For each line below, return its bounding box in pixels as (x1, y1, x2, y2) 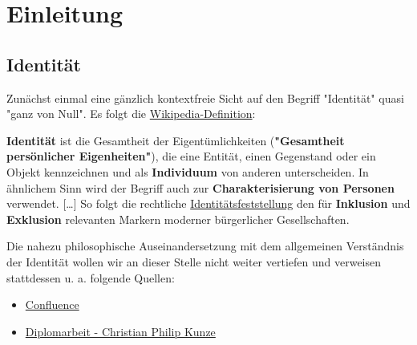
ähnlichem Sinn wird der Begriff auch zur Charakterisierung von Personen (6, 179, 395, 196)
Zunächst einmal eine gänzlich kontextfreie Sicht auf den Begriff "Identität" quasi (6, 89, 404, 106)
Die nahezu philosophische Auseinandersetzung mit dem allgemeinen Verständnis (6, 237, 404, 254)
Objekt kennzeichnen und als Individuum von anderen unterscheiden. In (6, 163, 369, 180)
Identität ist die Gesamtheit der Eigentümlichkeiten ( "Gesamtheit (6, 132, 345, 148)
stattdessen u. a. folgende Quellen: (6, 269, 175, 286)
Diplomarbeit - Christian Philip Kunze (25, 323, 216, 339)
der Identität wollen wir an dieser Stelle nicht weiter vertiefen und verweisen (6, 253, 382, 270)
